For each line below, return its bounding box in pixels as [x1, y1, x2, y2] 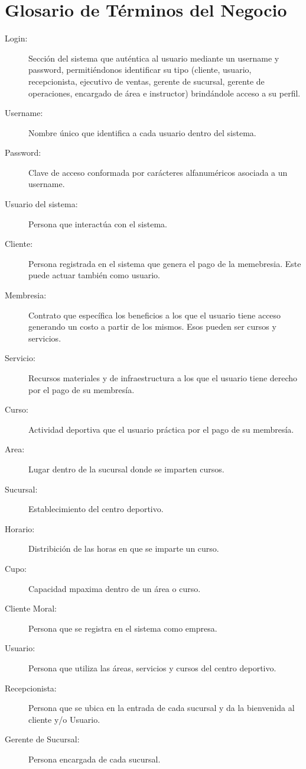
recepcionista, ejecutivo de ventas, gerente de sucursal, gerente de [28, 75, 265, 87]
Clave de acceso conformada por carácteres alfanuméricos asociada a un [28, 166, 288, 178]
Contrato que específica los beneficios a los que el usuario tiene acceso [28, 308, 281, 321]
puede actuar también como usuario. [28, 269, 160, 281]
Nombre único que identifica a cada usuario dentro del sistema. [28, 126, 256, 139]
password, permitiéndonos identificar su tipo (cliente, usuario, [28, 63, 252, 76]
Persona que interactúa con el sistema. [28, 217, 167, 230]
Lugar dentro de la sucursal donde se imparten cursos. [28, 462, 224, 475]
